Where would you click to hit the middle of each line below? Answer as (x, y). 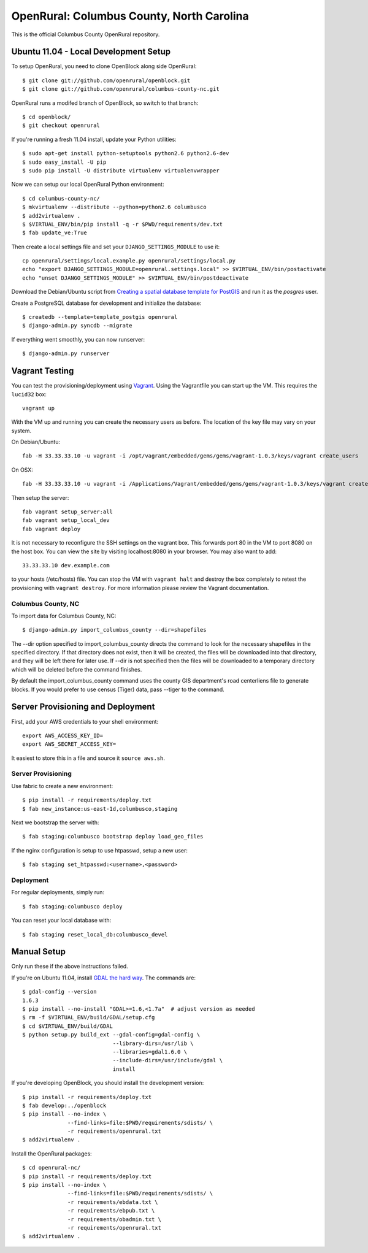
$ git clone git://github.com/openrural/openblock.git (106, 80)
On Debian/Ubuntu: (36, 442)
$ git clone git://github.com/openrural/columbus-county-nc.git (121, 89)
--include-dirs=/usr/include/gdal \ (168, 1060)
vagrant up (39, 408)
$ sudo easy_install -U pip (64, 162)
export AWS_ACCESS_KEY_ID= (63, 735)
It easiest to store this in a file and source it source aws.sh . (88, 758)
